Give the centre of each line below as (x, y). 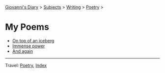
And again (23, 51)
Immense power (28, 46)
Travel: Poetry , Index (26, 65)
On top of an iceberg (33, 40)
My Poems (27, 27)
